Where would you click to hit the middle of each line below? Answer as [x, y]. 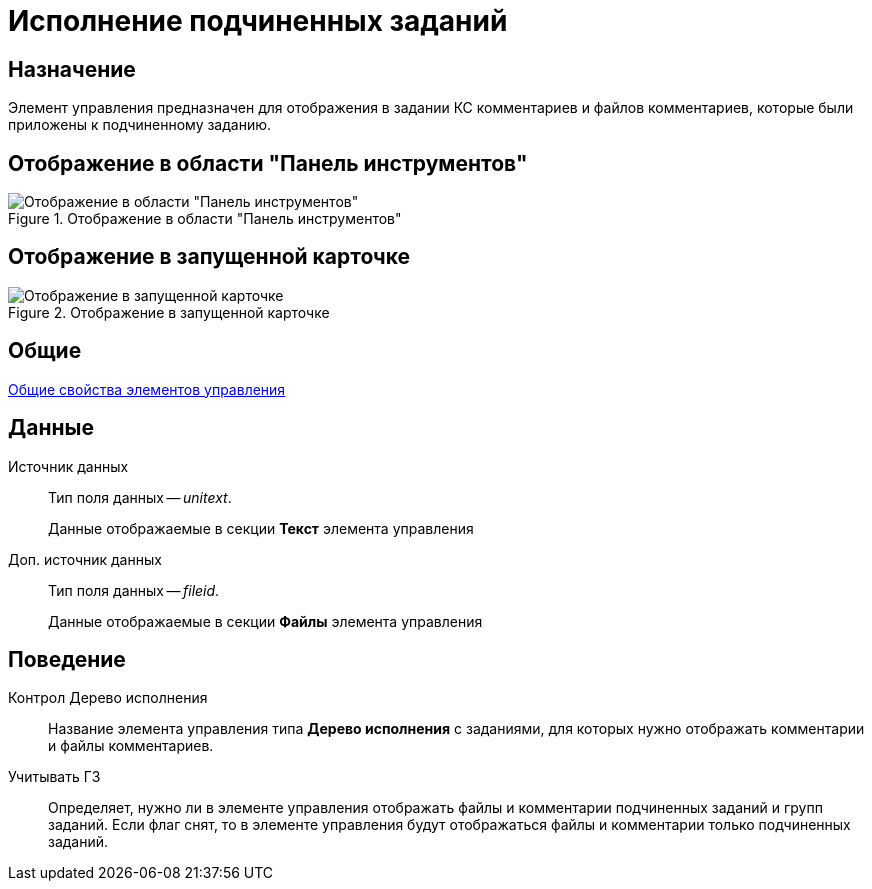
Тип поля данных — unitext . [140, 497]
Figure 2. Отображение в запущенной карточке [169, 312]
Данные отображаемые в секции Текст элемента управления [261, 528]
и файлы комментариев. [131, 746]
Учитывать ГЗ [54, 777]
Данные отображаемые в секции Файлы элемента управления [265, 621]
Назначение [72, 69]
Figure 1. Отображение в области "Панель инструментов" [205, 219]
